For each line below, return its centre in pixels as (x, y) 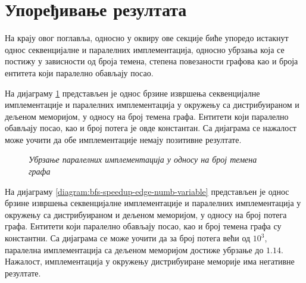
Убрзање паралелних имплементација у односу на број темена (143, 159)
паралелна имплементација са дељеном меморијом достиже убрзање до (134, 249)
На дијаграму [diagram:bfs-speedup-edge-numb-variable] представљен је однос (147, 191)
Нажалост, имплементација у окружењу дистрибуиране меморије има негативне (150, 261)
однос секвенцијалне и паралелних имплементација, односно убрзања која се (145, 49)
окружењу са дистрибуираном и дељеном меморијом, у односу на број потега (146, 214)
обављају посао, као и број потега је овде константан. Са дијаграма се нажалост (151, 128)
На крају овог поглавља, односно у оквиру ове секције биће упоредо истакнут (147, 38)
